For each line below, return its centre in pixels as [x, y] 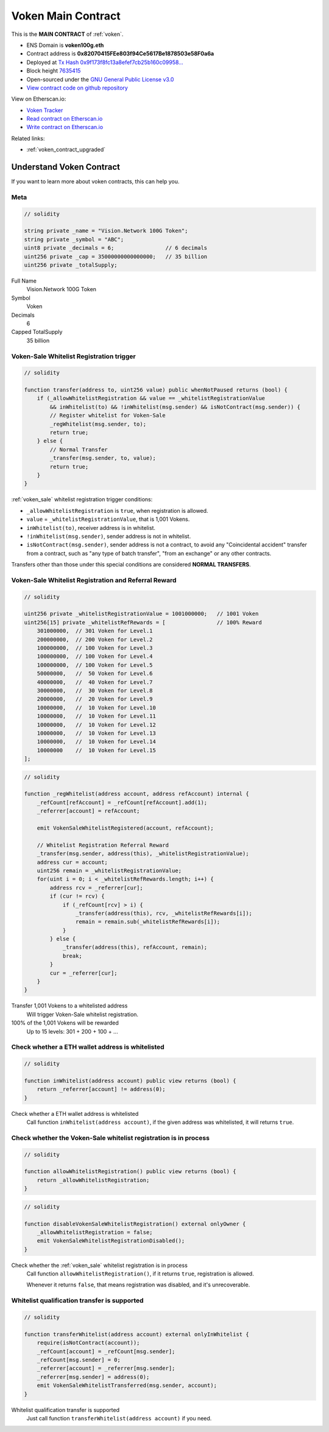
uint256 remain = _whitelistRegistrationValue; [109, 870]
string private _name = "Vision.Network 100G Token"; [106, 231]
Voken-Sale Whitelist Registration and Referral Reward [94, 580]
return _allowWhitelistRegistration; [93, 1180]
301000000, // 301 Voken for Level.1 [95, 631]
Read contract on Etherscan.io [65, 119]
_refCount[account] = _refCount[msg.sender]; [106, 1351]
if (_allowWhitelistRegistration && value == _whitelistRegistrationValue [151, 398]
